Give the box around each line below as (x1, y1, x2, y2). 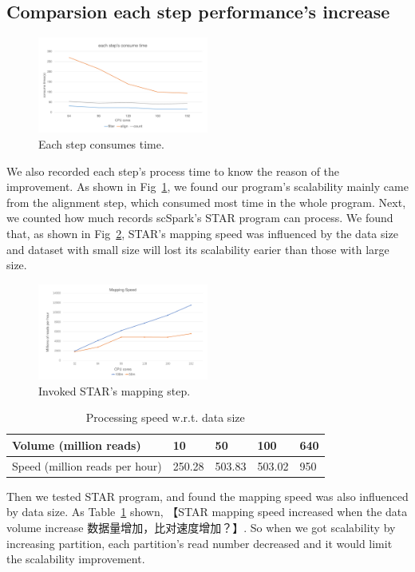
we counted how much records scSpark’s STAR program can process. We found (6, 209, 393, 226)
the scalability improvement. (6, 550, 145, 567)
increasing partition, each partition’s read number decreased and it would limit (6, 534, 393, 551)
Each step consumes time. (38, 136, 164, 153)
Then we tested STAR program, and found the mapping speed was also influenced (6, 487, 409, 504)
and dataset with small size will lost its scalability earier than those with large (6, 240, 389, 257)
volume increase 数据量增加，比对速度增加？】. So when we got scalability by (6, 518, 396, 535)
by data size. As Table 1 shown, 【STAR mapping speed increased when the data (6, 503, 408, 520)
